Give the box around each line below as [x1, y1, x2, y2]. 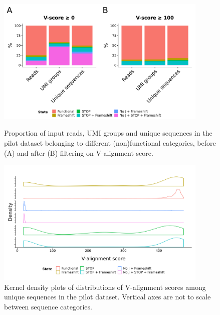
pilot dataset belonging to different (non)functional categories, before [4, 137, 216, 148]
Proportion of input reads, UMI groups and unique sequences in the [4, 128, 212, 138]
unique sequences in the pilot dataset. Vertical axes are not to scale [4, 291, 211, 302]
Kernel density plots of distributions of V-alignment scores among [4, 281, 206, 292]
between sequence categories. [4, 301, 92, 311]
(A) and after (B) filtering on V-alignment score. [4, 147, 153, 158]
